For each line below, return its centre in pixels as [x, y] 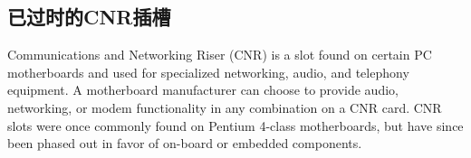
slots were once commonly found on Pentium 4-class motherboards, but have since [235, 125]
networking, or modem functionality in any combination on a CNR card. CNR [225, 107]
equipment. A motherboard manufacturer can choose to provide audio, [203, 90]
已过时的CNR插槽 [89, 17]
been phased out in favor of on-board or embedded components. [185, 143]
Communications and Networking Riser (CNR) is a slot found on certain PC [220, 55]
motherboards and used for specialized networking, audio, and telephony [208, 72]
